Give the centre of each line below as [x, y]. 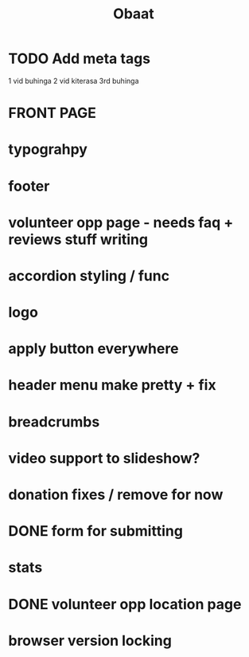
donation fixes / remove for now [116, 494]
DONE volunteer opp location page [125, 604]
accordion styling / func [89, 275]
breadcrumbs [54, 421]
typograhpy [48, 149]
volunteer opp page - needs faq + [121, 222]
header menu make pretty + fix [112, 386]
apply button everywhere [93, 349]
